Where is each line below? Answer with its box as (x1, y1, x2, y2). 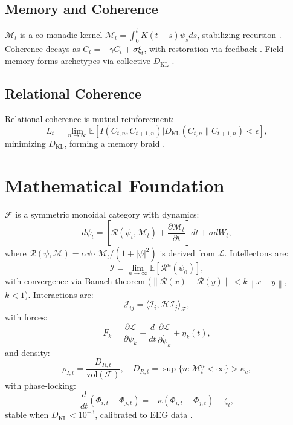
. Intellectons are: (224, 247, 289, 259)
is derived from (159, 247, 215, 259)
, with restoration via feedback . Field (144, 42, 284, 54)
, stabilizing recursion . (197, 28, 282, 41)
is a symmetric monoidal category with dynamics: (15, 207, 199, 220)
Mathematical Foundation (5, 172, 225, 197)
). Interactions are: (24, 288, 94, 300)
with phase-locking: (5, 378, 76, 391)
